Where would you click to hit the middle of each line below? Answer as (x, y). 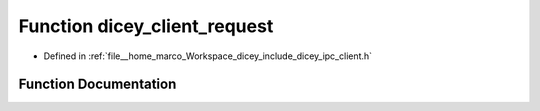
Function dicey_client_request (146, 26)
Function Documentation (97, 84)
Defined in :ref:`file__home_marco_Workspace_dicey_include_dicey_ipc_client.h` (208, 56)
